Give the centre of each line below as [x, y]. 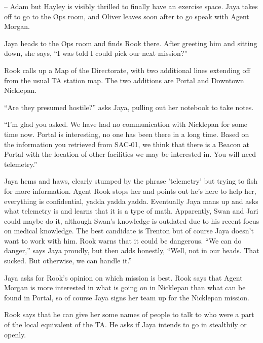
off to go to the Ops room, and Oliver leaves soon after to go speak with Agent [127, 16]
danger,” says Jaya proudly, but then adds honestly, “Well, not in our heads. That [132, 250]
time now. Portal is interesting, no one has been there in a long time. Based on [127, 134]
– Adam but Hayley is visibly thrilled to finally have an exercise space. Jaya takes [131, 6]
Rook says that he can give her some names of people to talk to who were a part [129, 314]
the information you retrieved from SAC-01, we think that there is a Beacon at [127, 144]
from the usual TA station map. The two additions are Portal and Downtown [124, 80]
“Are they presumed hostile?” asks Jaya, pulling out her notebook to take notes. [129, 107]
